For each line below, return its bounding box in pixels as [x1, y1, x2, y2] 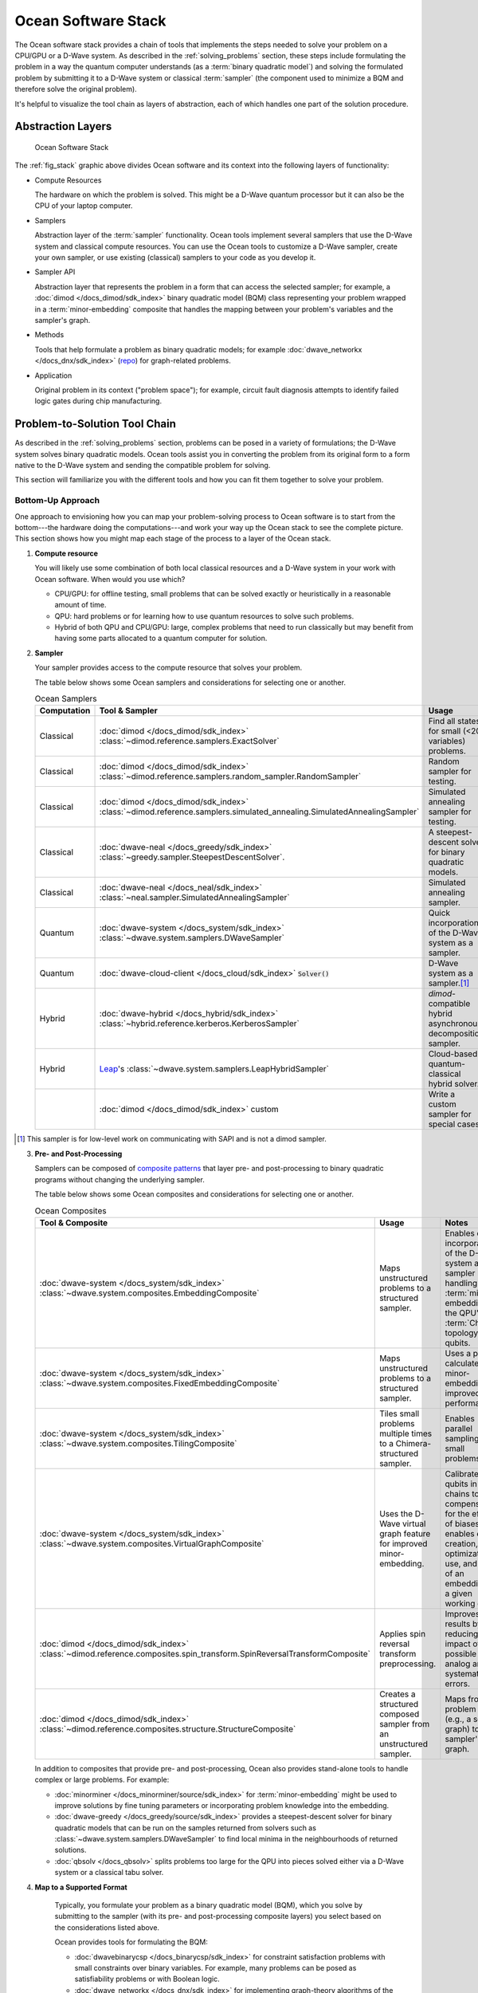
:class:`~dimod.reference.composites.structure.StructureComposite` [39, 1723, 296, 1734]
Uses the [379, 1508, 413, 1519]
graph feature [379, 1527, 431, 1539]
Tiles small [379, 1408, 420, 1419]
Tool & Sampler [99, 706, 159, 717]
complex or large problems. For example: [34, 1775, 170, 1785]
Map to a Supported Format [34, 1882, 127, 1892]
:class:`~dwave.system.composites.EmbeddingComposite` [39, 1287, 260, 1299]
